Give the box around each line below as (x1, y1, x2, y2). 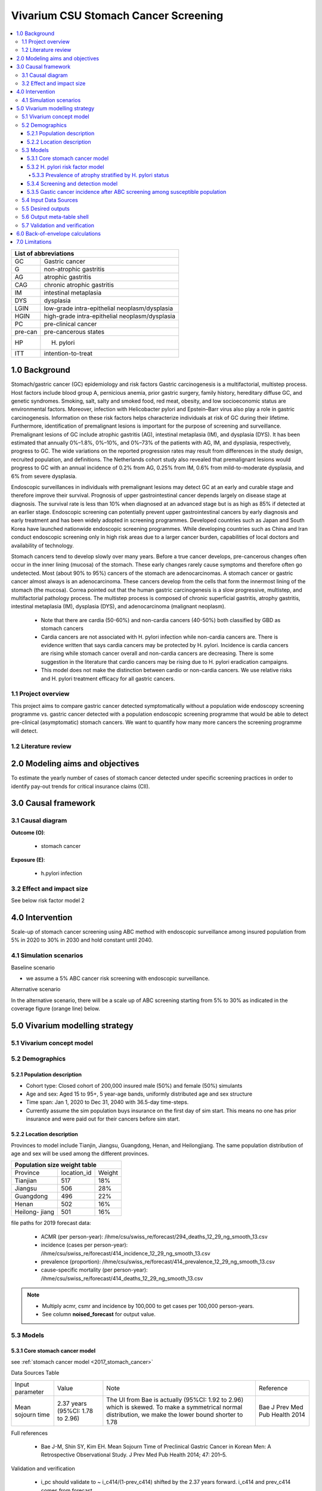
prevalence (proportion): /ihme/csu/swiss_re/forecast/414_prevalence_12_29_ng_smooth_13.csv (41, 1258, 275, 1265)
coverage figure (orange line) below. (11, 1005, 101, 1012)
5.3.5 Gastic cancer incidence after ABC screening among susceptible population (27, 188, 227, 195)
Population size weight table (14, 1161, 97, 1169)
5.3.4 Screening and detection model (27, 180, 118, 187)
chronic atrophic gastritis (44, 280, 114, 289)
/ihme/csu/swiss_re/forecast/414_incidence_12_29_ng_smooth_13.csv (41, 1249, 211, 1257)
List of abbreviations (14, 249, 75, 258)
